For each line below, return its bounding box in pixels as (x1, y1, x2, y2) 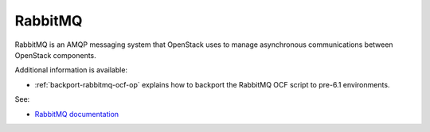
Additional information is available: (14, 65, 127, 75)
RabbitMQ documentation (34, 109, 119, 118)
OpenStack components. (14, 50, 97, 60)
